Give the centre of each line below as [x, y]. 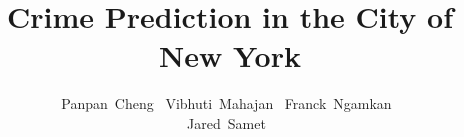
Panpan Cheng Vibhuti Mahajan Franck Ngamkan [226, 103]
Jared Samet [226, 122]
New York [230, 55]
